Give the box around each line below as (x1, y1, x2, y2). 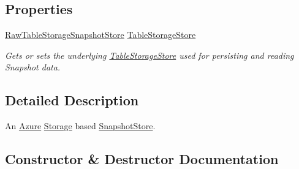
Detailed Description (5, 91, 139, 110)
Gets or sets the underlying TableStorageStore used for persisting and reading (5, 48, 294, 61)
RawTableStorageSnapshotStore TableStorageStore (5, 28, 196, 41)
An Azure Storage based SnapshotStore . (5, 119, 156, 132)
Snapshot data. (5, 61, 61, 73)
